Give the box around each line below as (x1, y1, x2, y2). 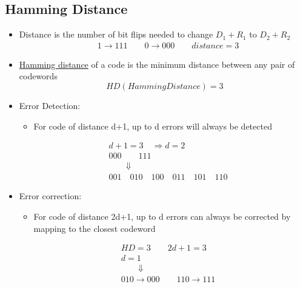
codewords (19, 70, 58, 82)
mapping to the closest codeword (33, 222, 156, 234)
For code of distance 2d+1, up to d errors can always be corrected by (33, 209, 291, 222)
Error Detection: (19, 99, 81, 112)
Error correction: (19, 190, 82, 202)
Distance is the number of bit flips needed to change (19, 28, 213, 41)
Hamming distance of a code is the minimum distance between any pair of (19, 58, 295, 70)
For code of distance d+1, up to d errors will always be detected (33, 119, 272, 132)
